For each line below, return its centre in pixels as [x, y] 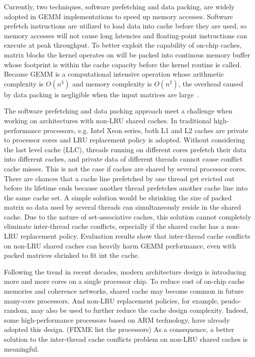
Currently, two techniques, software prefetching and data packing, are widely [119, 6]
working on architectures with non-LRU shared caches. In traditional [108, 120]
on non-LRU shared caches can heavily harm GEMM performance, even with [120, 245]
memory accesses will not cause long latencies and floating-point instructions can [126, 35]
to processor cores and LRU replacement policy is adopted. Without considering [125, 140]
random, [16, 310]
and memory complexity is [112, 83]
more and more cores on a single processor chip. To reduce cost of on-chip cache [124, 281]
